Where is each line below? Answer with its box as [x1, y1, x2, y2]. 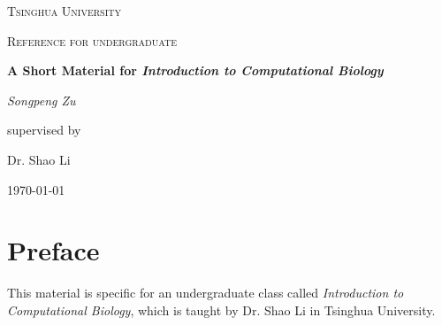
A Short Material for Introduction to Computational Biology [7, 61, 384, 80]
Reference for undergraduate [7, 31, 177, 50]
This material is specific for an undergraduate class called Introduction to [7, 283, 404, 302]
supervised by [7, 120, 81, 139]
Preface [7, 232, 100, 268]
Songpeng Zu [7, 90, 76, 109]
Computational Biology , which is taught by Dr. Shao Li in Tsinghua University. [7, 300, 436, 319]
